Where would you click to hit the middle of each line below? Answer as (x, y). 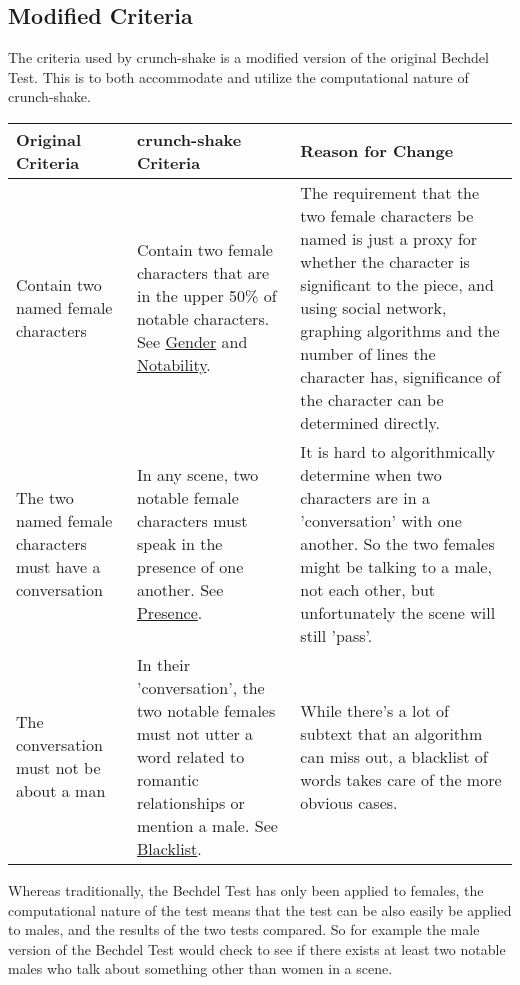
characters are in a (365, 497)
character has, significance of (400, 376)
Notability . (173, 365)
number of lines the (368, 353)
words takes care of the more (401, 779)
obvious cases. (349, 802)
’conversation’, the (200, 687)
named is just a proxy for (389, 238)
